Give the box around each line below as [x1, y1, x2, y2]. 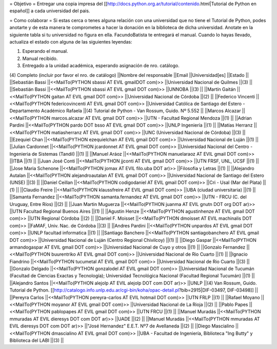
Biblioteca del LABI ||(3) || [9, 337, 64, 343]
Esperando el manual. [22, 48, 69, 54]
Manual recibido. [22, 55, 58, 61]
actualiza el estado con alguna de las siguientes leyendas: [9, 38, 132, 45]
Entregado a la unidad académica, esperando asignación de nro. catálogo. [22, 63, 180, 69]
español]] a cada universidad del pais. [9, 8, 90, 14]
